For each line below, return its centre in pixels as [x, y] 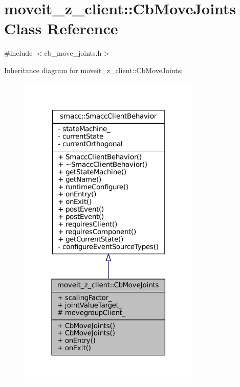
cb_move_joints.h [73, 53]
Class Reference [61, 28]
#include [18, 53]
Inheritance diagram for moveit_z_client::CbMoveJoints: [94, 70]
